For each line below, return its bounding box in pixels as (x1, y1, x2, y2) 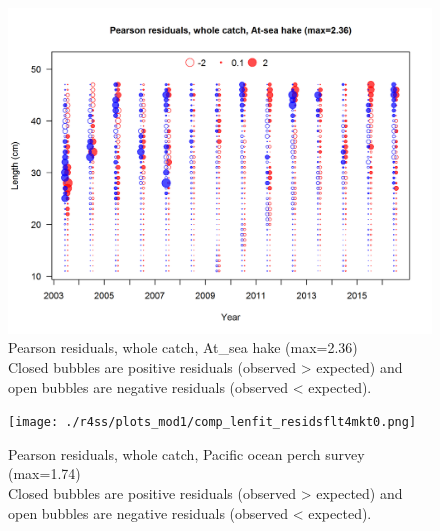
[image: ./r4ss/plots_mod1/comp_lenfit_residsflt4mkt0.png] (8, 415, 417, 430)
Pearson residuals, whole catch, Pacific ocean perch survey (8, 443, 365, 464)
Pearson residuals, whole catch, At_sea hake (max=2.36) (8, 337, 358, 358)
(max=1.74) (8, 463, 81, 484)
